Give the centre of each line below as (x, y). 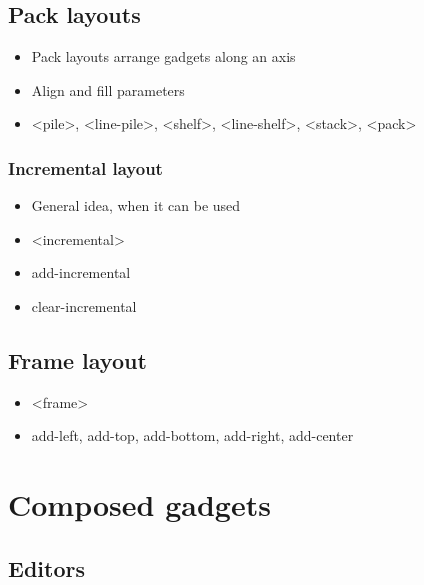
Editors (46, 567)
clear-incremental (84, 305)
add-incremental (81, 272)
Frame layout (77, 359)
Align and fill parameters (108, 89)
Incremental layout (85, 167)
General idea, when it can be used (136, 205)
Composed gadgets (139, 504)
